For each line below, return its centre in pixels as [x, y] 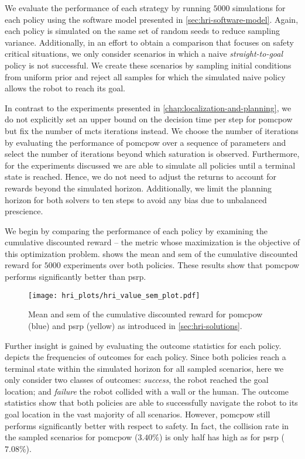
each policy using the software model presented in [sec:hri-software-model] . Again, [152, 19]
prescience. [24, 211]
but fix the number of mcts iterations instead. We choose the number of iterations [152, 130]
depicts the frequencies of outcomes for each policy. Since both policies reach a [145, 357]
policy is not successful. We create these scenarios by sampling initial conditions [148, 65]
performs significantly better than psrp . [76, 277]
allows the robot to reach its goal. [65, 88]
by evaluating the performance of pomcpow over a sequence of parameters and [145, 142]
